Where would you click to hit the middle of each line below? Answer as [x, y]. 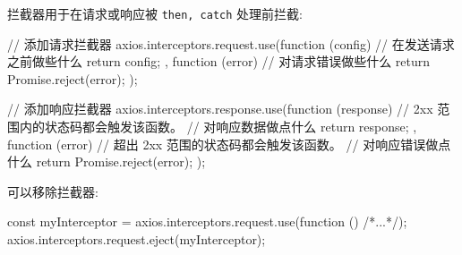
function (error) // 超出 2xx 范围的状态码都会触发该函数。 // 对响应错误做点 [229, 144]
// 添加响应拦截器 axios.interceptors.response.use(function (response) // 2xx [220, 109]
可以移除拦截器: [53, 191]
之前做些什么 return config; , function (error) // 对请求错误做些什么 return [219, 61]
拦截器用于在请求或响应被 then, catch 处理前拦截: [155, 13]
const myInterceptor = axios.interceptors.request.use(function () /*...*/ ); [207, 221]
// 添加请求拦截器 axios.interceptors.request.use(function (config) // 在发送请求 [231, 43]
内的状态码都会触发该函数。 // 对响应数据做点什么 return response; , [218, 127]
